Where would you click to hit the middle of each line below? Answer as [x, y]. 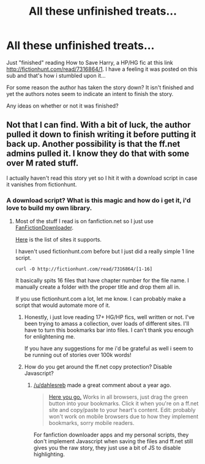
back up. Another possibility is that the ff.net [93, 144]
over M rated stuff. [43, 163]
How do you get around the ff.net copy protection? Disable [98, 367]
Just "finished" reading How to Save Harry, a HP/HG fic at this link [90, 62]
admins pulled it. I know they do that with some [98, 154]
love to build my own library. [49, 208]
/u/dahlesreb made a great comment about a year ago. [102, 385]
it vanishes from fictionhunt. [42, 184]
